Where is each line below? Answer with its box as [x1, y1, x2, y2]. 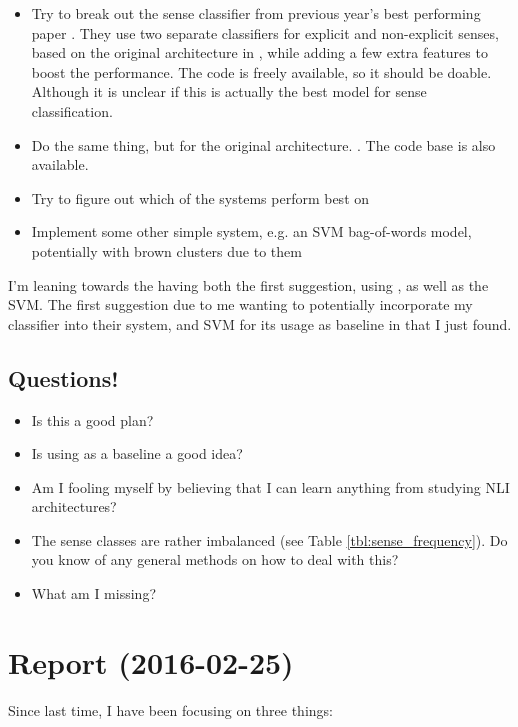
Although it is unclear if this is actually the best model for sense [31, 81, 427, 102]
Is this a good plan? [31, 409, 154, 430]
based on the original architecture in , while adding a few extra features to [31, 42, 488, 63]
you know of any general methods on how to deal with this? [31, 549, 399, 570]
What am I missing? [31, 583, 156, 604]
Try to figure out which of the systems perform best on [31, 187, 370, 208]
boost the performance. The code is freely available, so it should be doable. [31, 61, 492, 82]
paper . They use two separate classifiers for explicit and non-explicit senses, [31, 22, 499, 43]
